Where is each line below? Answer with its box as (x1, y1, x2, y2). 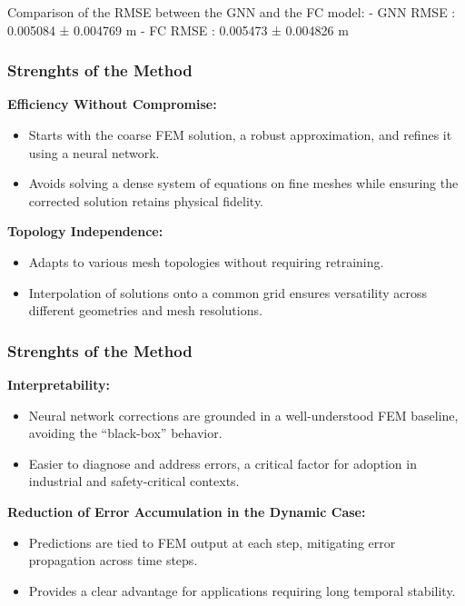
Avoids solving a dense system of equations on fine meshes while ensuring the (28, 174, 459, 193)
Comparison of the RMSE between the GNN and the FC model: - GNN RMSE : (7, 3, 456, 21)
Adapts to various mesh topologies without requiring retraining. (28, 252, 384, 271)
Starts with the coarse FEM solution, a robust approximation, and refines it (28, 125, 452, 144)
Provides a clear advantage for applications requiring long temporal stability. (28, 581, 456, 600)
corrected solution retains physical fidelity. (28, 191, 263, 210)
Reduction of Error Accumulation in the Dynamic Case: (7, 502, 366, 521)
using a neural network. (28, 143, 160, 162)
